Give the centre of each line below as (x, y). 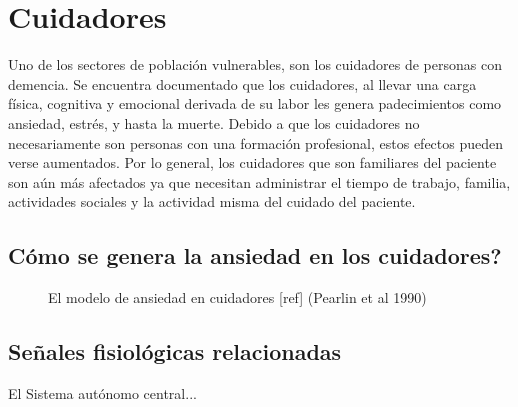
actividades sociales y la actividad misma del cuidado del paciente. (212, 201)
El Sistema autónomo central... (102, 392)
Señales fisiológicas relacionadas (175, 351)
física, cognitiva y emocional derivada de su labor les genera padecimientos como (255, 103)
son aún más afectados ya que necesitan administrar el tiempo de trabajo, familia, (259, 181)
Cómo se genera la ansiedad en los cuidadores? (255, 255)
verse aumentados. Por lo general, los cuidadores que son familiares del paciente (252, 162)
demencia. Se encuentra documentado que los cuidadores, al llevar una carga (242, 83)
